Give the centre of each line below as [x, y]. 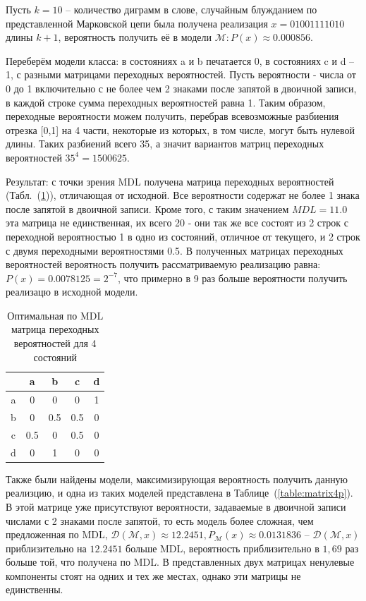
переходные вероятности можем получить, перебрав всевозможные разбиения [172, 116]
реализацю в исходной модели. [72, 292]
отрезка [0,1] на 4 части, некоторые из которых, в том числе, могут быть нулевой [180, 129]
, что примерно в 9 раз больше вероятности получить [233, 278]
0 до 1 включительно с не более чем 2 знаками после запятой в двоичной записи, [181, 88]
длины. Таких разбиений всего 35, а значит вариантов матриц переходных [165, 144]
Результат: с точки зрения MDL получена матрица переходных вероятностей [170, 181]
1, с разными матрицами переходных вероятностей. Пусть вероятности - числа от [181, 74]
